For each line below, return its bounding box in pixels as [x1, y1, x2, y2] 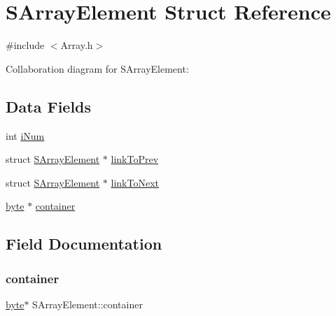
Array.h [60, 38, 93, 52]
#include [6, 38, 45, 52]
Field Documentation [6, 233, 162, 254]
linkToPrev [111, 152, 159, 166]
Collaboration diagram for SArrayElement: [6, 61, 189, 76]
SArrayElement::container [32, 296, 143, 311]
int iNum [6, 128, 45, 143]
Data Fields [6, 95, 92, 117]
